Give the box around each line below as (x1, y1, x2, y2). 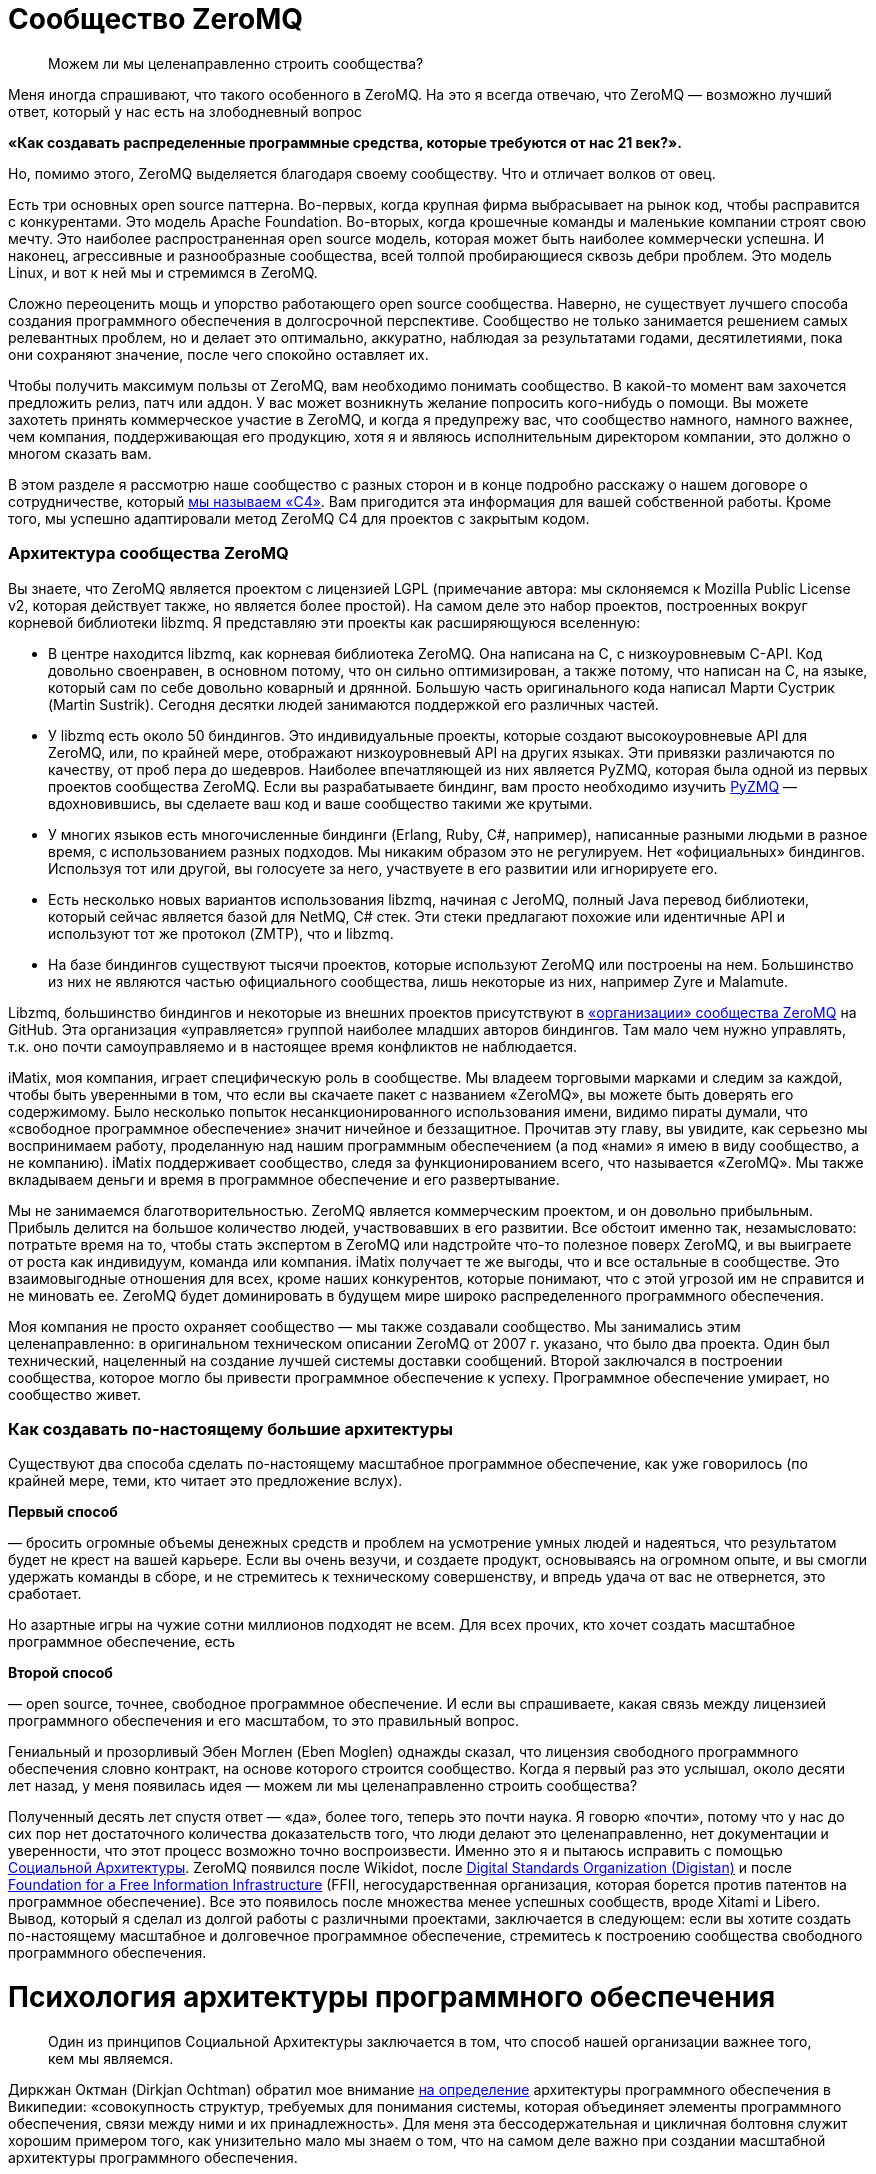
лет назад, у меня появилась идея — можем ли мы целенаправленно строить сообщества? (8, 1777, 638, 1795)
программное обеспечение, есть (8, 1633, 236, 1651)
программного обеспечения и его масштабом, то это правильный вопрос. (8, 1712, 520, 1730)
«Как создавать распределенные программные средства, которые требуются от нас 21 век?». (8, 133, 682, 151)
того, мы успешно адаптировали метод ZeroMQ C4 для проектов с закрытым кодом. (8, 509, 590, 527)
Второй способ (8, 1664, 113, 1682)
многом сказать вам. (8, 444, 152, 462)
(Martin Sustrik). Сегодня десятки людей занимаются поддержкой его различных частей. (48, 695, 659, 713)
